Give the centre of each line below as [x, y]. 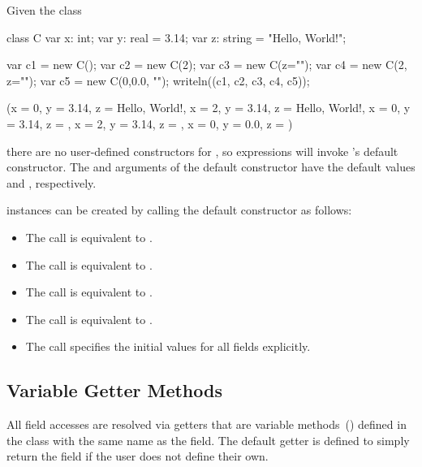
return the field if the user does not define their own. [138, 456]
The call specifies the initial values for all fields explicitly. [168, 346]
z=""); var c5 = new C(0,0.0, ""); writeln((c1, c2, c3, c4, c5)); [158, 80]
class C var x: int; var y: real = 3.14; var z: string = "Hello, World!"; [177, 37]
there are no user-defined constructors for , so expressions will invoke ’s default [202, 151]
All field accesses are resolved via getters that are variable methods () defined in [207, 424]
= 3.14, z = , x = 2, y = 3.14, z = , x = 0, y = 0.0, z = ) [150, 123]
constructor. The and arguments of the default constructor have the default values [211, 167]
